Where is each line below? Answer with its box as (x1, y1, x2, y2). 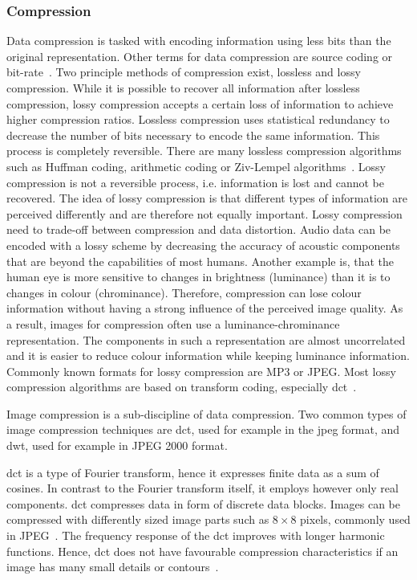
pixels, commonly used (300, 511, 411, 528)
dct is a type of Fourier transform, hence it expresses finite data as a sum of (6, 464, 379, 480)
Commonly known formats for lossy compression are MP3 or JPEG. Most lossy (6, 362, 396, 379)
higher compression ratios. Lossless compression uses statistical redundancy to (6, 111, 390, 128)
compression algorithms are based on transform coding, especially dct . (6, 378, 357, 395)
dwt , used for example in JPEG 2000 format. (6, 437, 228, 454)
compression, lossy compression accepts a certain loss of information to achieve (6, 95, 394, 112)
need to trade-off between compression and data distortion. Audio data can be (6, 221, 391, 238)
